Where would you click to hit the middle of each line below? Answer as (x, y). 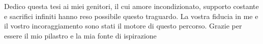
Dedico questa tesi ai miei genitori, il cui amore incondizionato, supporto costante (131, 6)
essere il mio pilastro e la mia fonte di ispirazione (80, 35)
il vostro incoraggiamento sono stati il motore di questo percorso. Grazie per (123, 26)
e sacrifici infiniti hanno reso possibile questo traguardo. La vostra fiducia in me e (131, 16)
